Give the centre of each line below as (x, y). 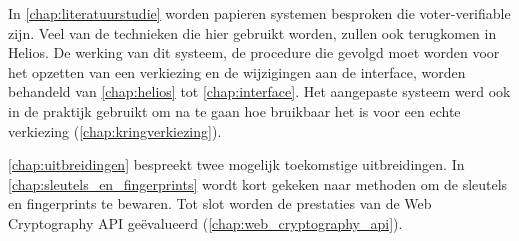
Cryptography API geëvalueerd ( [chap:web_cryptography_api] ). (205, 222)
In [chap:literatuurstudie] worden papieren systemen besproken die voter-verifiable (259, 13)
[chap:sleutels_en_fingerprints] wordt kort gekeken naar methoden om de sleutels (258, 183)
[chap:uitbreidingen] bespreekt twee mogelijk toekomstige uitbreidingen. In (236, 164)
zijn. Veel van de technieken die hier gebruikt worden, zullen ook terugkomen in (252, 32)
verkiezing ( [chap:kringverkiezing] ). (115, 130)
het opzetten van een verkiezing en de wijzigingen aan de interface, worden (237, 71)
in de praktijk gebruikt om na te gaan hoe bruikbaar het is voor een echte (234, 110)
